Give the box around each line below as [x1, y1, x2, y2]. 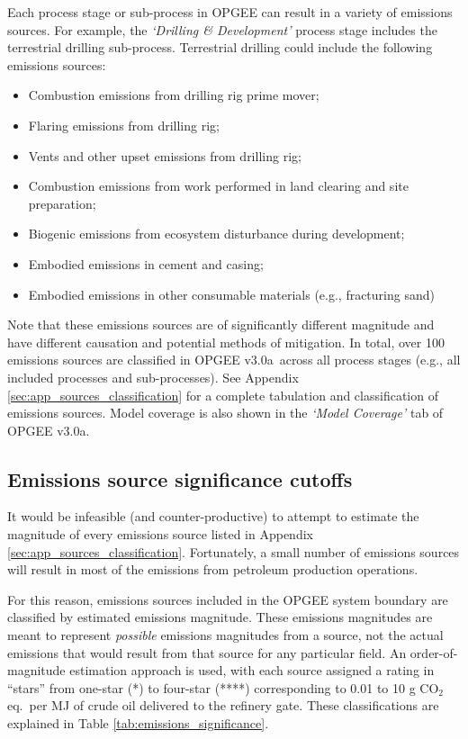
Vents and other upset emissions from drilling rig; [28, 146, 301, 165]
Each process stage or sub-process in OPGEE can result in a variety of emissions [7, 3, 453, 21]
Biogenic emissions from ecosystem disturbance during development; [28, 224, 405, 243]
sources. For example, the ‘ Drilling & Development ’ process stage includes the [7, 20, 437, 39]
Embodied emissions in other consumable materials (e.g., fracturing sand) [28, 284, 435, 303]
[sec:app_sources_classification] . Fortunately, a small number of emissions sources [7, 542, 460, 561]
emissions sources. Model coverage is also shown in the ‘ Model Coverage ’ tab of [7, 403, 444, 422]
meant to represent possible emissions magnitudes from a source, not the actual [7, 626, 444, 644]
